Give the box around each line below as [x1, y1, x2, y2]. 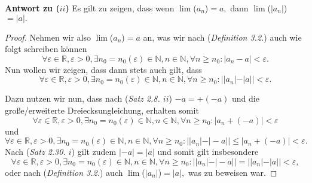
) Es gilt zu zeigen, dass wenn [65, 2, 175, 14]
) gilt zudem [71, 145, 117, 158]
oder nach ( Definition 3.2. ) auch [5, 166, 123, 178]
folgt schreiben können [5, 42, 87, 55]
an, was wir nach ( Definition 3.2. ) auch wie [143, 30, 302, 43]
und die [231, 92, 259, 105]
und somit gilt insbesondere [157, 145, 259, 158]
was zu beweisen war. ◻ [188, 166, 277, 178]
